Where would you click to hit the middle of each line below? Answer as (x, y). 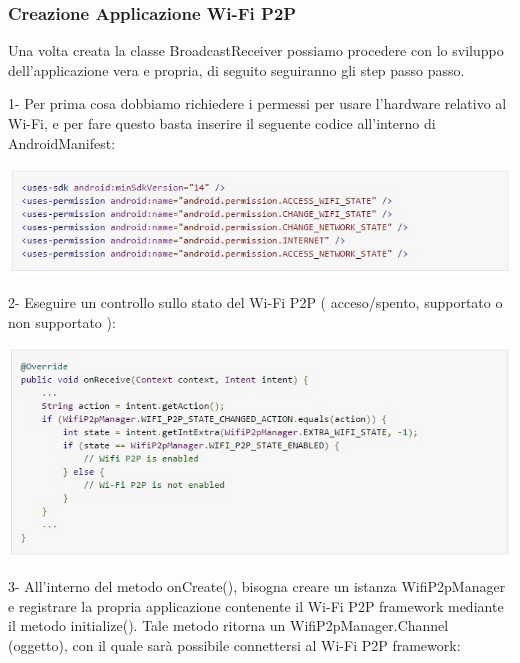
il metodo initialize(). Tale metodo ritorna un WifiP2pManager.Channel (228, 625)
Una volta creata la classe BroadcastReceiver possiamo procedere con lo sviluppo (256, 50)
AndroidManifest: (62, 142)
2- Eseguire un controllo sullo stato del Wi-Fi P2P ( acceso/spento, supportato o (255, 302)
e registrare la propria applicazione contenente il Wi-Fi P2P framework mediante (256, 605)
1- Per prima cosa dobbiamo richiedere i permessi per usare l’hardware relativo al (257, 103)
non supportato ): (62, 321)
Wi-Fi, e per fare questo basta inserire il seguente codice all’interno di (222, 123)
